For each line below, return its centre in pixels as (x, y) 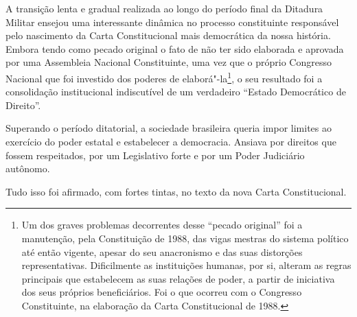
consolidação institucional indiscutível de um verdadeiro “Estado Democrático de (176, 92)
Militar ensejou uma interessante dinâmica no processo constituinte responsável (172, 22)
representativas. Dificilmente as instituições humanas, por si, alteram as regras (186, 265)
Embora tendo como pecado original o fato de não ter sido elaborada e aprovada (175, 48)
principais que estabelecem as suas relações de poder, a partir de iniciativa (178, 278)
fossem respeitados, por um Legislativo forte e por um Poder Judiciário (155, 155)
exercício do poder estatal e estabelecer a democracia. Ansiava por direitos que (171, 141)
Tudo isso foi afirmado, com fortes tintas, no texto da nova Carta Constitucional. (176, 191)
